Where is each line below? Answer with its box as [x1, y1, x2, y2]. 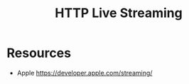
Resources [6, 45, 72, 61]
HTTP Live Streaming [55, 5, 183, 21]
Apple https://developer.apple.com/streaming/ [16, 68, 153, 77]
